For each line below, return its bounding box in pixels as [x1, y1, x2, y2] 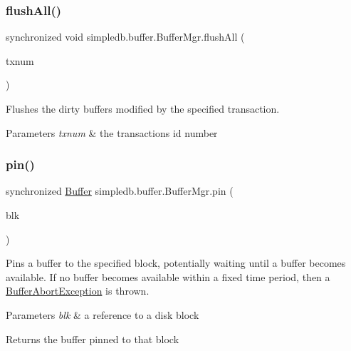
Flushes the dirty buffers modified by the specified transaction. [6, 101, 280, 116]
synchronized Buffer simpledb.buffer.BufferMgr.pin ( [6, 183, 234, 198]
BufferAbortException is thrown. [6, 283, 150, 298]
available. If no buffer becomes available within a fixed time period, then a [6, 269, 330, 284]
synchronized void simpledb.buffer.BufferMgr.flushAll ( [6, 29, 245, 44]
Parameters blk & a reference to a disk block [6, 307, 199, 322]
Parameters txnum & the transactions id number [6, 125, 218, 140]
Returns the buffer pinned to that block [6, 331, 179, 346]
